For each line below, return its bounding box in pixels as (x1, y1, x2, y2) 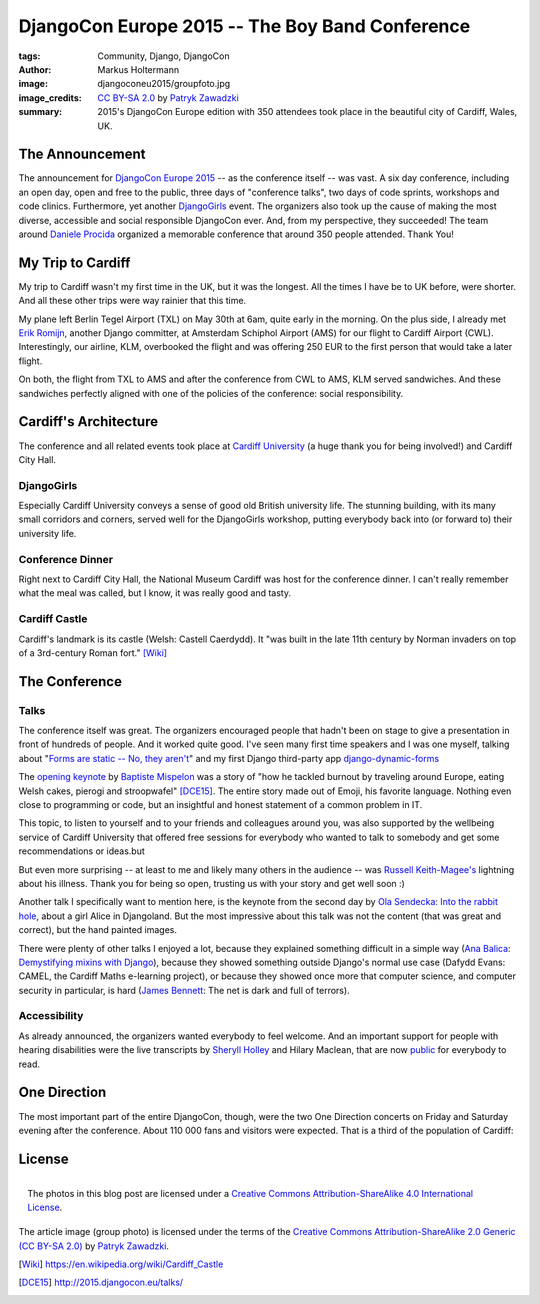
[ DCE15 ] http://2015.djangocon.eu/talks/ (18, 1276, 184, 1289)
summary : (18, 106, 63, 118)
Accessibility (18, 1009, 84, 1023)
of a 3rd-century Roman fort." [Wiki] (18, 646, 168, 659)
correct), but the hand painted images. (18, 924, 178, 936)
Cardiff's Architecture (18, 413, 159, 430)
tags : (18, 50, 41, 62)
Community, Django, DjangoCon (97, 50, 230, 62)
